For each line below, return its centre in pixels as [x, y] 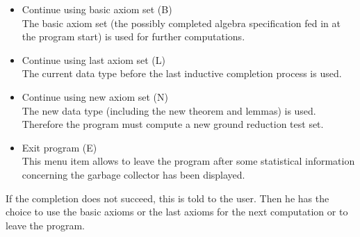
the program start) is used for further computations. [133, 36]
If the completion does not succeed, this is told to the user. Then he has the [167, 198]
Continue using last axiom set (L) [93, 59]
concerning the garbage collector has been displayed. [133, 174]
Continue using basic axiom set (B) [97, 9]
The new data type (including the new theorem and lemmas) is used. [169, 110]
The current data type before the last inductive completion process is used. [182, 73]
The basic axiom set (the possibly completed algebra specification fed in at [181, 23]
